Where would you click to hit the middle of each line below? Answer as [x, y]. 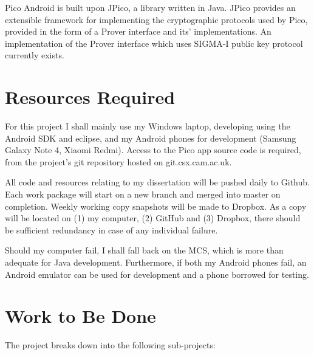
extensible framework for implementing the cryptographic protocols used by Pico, [156, 19]
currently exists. [35, 55]
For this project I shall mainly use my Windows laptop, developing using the [148, 126]
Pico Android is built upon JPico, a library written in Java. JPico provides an [150, 7]
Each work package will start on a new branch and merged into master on [143, 194]
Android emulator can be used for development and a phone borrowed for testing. [157, 274]
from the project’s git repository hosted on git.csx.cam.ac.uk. [118, 161]
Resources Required [90, 97]
